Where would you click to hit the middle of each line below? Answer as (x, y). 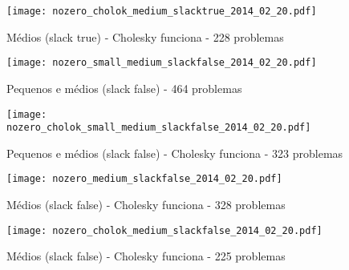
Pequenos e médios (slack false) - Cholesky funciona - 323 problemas (175, 153)
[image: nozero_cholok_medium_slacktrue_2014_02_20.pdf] (162, 11)
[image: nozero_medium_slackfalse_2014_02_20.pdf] (144, 179)
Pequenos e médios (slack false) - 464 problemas (124, 88)
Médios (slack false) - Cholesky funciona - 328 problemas (146, 205)
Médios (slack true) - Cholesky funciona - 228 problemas (145, 36)
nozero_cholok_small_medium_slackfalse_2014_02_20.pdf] (159, 128)
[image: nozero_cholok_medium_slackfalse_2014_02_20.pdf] (164, 230)
